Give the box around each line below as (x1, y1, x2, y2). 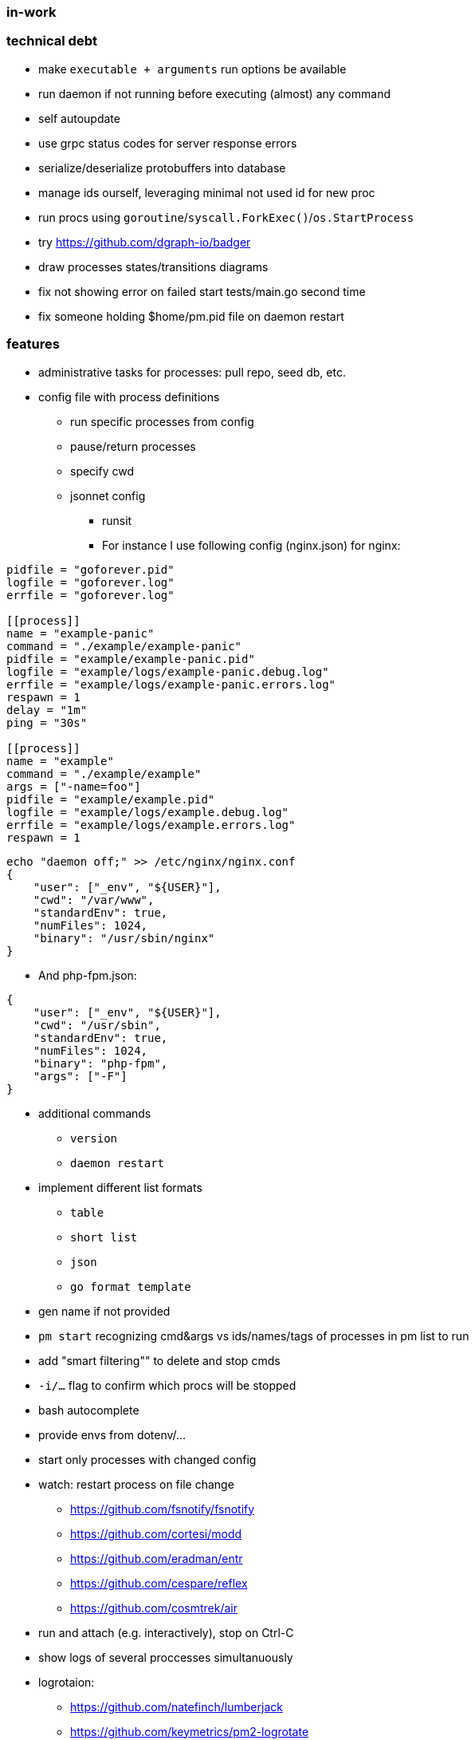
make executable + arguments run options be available (38, 61, 347, 76)
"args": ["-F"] (33, 1069, 128, 1083)
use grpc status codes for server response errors (38, 136, 297, 150)
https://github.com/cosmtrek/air (70, 1600, 238, 1615)
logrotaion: (38, 1675, 95, 1689)
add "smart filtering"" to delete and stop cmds (38, 1353, 281, 1367)
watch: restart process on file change (38, 1477, 234, 1491)
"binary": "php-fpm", (33, 1056, 168, 1070)
